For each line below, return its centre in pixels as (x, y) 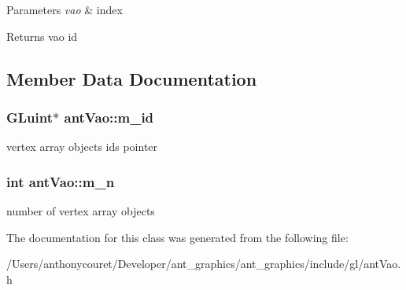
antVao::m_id (109, 117)
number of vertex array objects (81, 211)
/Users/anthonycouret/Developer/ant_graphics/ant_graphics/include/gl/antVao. (204, 264)
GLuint (30, 117)
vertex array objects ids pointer (82, 147)
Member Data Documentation (132, 78)
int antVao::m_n (61, 181)
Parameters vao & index (65, 9)
